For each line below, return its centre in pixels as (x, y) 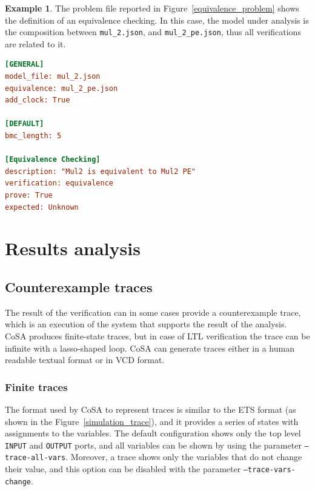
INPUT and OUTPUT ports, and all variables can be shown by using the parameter (153, 445)
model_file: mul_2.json (53, 77)
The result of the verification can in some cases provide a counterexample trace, (153, 312)
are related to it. (35, 43)
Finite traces (36, 386)
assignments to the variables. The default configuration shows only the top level (153, 433)
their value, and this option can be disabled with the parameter (123, 469)
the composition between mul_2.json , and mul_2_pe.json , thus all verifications (153, 32)
